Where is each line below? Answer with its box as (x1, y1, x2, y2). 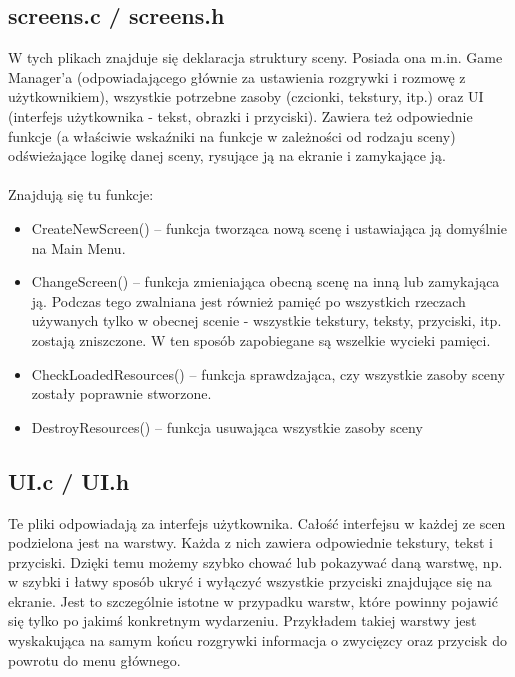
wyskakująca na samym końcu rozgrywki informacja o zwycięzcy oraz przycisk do (8, 630, 507, 651)
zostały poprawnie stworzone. (31, 383, 212, 404)
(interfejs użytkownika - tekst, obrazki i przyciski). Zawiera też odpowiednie (8, 105, 473, 126)
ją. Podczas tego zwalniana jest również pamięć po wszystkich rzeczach (31, 290, 466, 311)
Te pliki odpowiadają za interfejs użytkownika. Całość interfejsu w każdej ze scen (8, 512, 506, 533)
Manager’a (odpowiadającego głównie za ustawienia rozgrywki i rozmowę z (8, 66, 466, 87)
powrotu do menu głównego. (8, 649, 181, 670)
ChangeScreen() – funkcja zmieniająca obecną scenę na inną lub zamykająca (31, 271, 500, 292)
